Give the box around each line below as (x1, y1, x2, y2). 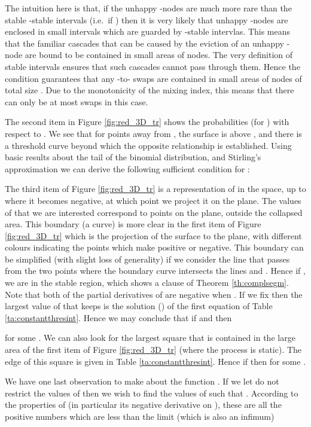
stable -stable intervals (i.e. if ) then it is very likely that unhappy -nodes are (5, 13, 288, 26)
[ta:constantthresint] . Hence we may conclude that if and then (5, 311, 232, 324)
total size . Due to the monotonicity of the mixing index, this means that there (5, 84, 294, 96)
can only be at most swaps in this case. (5, 95, 148, 108)
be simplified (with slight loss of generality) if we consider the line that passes (5, 252, 290, 265)
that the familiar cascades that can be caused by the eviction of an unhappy (5, 36, 284, 49)
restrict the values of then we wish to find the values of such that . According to (5, 386, 298, 399)
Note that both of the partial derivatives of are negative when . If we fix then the (5, 288, 303, 300)
